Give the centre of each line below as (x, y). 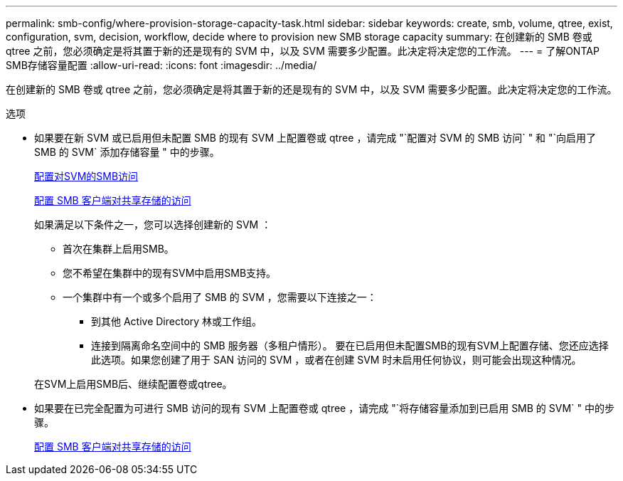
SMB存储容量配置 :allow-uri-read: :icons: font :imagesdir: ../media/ (161, 65)
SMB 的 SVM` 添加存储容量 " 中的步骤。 (127, 152)
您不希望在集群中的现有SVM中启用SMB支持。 (170, 273)
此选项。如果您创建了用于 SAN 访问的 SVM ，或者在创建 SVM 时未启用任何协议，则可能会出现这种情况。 (336, 360)
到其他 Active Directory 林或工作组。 (177, 321)
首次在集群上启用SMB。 (118, 249)
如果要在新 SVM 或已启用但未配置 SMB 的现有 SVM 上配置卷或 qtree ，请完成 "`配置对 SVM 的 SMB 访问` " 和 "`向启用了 (315, 138)
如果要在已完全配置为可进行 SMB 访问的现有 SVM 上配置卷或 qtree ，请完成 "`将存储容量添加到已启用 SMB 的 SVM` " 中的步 (324, 408)
